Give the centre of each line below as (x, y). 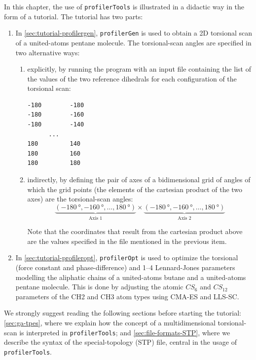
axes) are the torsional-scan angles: (80, 199)
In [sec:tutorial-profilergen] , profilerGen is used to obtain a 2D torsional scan (134, 33)
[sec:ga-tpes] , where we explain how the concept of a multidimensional (110, 323)
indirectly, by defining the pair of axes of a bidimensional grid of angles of (139, 180)
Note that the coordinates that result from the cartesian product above (135, 231)
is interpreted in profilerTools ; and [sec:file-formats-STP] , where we (125, 332)
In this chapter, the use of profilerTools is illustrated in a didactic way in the (124, 6)
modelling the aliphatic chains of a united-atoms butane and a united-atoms (131, 277)
